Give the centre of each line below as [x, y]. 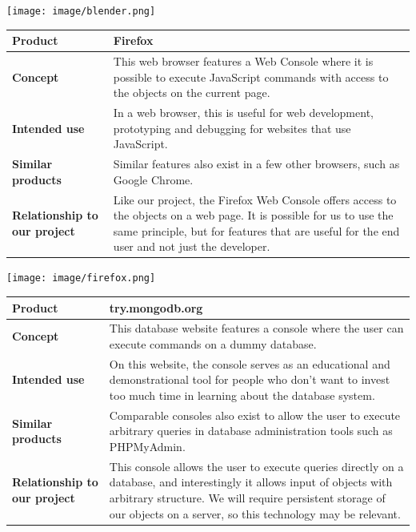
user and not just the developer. [192, 246]
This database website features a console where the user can [256, 328]
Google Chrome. [153, 179]
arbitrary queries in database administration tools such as [251, 431]
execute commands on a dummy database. [213, 343]
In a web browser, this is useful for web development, [243, 113]
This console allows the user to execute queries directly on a [256, 466]
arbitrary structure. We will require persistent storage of [247, 498]
